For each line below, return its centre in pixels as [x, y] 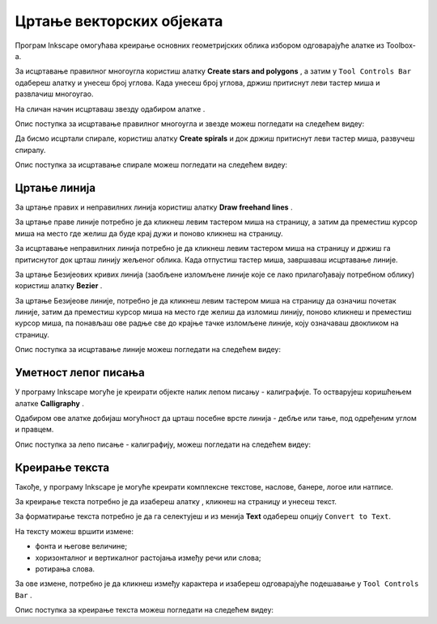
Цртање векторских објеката [119, 21]
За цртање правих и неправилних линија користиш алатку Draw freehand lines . [154, 207]
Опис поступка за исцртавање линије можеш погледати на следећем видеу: [148, 350]
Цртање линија [55, 187]
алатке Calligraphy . [49, 403]
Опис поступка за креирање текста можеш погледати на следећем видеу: [144, 610]
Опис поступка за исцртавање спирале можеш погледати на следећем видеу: [151, 165]
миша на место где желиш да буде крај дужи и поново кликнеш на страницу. [149, 233]
